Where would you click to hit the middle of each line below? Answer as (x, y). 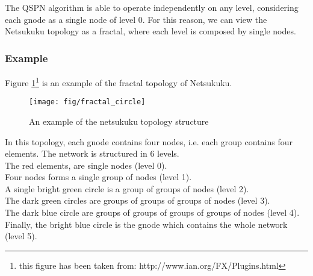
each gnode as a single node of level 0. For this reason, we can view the (136, 19)
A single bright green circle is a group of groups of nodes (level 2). (127, 188)
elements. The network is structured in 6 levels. (92, 153)
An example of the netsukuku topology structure (119, 121)
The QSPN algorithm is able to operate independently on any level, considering (152, 7)
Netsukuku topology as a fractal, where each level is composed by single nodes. (150, 31)
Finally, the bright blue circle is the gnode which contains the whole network (146, 224)
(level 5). (21, 236)
